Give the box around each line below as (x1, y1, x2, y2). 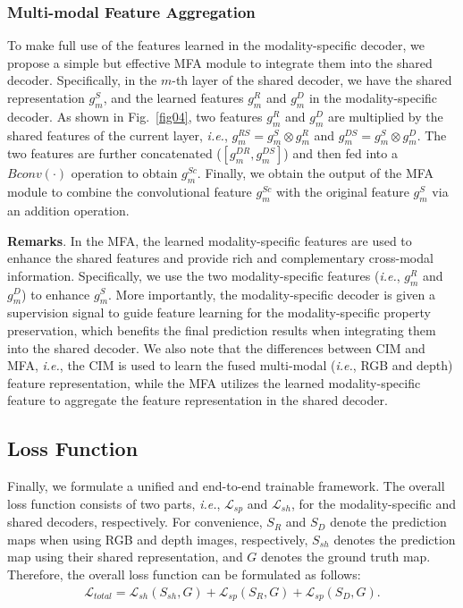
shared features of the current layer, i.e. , (7, 125, 228, 144)
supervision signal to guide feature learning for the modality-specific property (7, 303, 431, 322)
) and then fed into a (283, 144, 398, 163)
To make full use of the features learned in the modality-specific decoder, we (7, 36, 425, 55)
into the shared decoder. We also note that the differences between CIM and (7, 338, 425, 357)
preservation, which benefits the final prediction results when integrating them (7, 320, 436, 339)
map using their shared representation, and (7, 547, 243, 566)
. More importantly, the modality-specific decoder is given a (108, 284, 435, 303)
